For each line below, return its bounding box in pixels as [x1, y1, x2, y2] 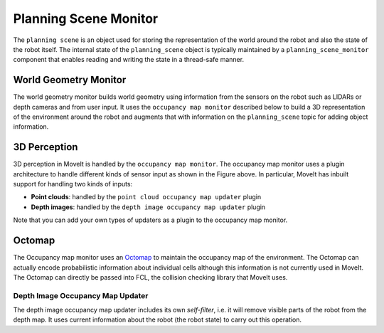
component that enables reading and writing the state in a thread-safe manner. [13, 55, 245, 64]
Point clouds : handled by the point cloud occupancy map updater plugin [31, 193, 262, 201]
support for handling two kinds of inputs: [13, 180, 133, 189]
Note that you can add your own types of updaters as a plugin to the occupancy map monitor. [13, 216, 288, 224]
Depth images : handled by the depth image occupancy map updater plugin [31, 203, 266, 211]
